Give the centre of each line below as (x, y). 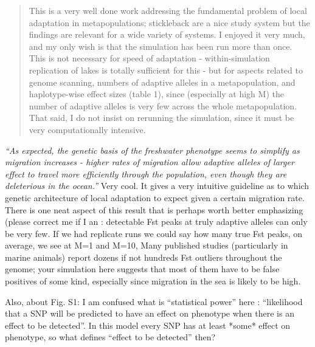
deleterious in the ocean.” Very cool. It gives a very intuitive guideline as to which (157, 186)
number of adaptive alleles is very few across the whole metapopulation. (163, 105)
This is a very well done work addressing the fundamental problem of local (168, 10)
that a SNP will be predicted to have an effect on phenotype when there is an (150, 313)
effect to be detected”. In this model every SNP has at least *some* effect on (148, 325)
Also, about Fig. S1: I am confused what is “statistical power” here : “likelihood (154, 301)
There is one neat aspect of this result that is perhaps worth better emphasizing (154, 209)
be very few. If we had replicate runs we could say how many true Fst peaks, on (154, 233)
